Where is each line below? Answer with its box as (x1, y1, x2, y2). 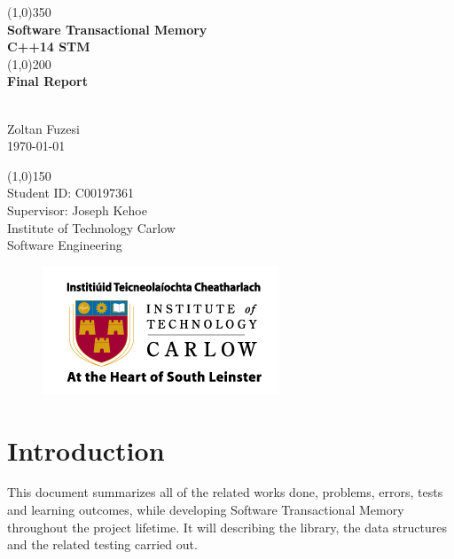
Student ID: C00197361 (7, 183, 134, 202)
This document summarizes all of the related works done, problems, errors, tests (7, 483, 443, 501)
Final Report (7, 72, 88, 90)
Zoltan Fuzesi (7, 119, 80, 137)
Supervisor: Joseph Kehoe (7, 200, 147, 219)
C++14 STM (7, 37, 90, 56)
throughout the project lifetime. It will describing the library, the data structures (7, 517, 448, 536)
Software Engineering (7, 236, 122, 254)
